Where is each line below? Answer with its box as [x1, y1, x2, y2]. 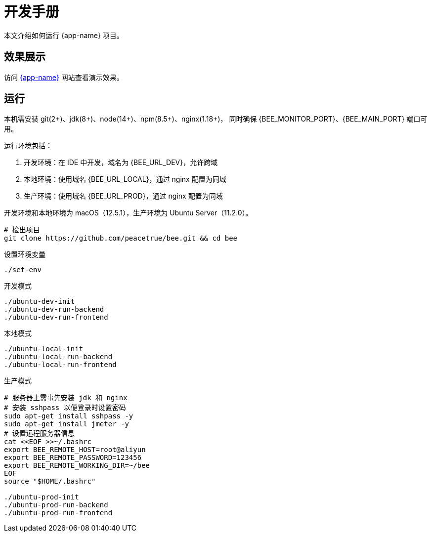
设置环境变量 [4, 250, 45, 259]
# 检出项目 [4, 226, 40, 234]
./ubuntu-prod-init [4, 493, 79, 501]
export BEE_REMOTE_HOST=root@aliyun [4, 446, 146, 454]
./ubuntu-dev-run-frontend [4, 313, 108, 322]
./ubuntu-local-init [4, 345, 84, 353]
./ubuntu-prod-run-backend [4, 501, 108, 509]
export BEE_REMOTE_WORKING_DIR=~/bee [4, 461, 150, 470]
